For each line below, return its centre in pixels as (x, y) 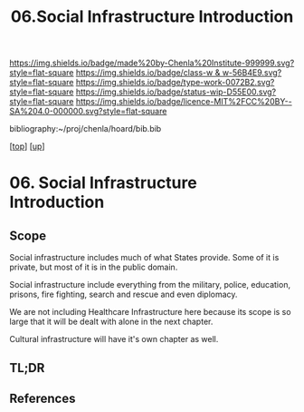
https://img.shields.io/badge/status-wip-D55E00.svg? (176, 92)
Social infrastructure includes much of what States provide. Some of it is (144, 258)
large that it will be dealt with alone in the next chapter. (111, 322)
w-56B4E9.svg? (252, 73)
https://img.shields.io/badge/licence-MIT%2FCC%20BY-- (184, 102)
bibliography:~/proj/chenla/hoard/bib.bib (85, 129)
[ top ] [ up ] (27, 146)
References (43, 398)
